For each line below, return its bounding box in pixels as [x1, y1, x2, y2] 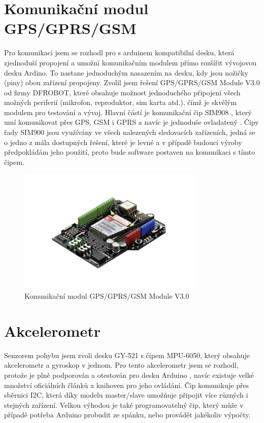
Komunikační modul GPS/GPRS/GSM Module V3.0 [24, 291, 189, 301]
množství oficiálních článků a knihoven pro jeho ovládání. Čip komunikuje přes [4, 379, 249, 390]
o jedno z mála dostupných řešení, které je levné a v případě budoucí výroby [4, 136, 242, 147]
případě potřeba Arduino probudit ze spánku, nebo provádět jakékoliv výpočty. [4, 409, 251, 420]
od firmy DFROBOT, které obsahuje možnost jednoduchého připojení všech [4, 87, 241, 97]
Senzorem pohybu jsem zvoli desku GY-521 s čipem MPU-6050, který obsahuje [4, 349, 250, 360]
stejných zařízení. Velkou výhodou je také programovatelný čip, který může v [4, 399, 244, 410]
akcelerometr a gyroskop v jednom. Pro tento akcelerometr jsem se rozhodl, [4, 360, 239, 370]
